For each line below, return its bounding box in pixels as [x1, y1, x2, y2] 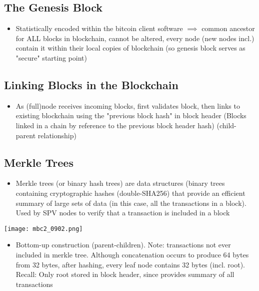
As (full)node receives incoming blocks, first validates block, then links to [15, 100, 240, 111]
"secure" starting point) [15, 52, 87, 63]
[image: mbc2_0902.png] [4, 225, 83, 232]
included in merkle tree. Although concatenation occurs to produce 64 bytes [15, 249, 249, 259]
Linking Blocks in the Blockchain [4, 77, 178, 92]
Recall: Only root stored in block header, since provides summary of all [15, 269, 234, 279]
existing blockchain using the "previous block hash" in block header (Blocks [15, 110, 246, 121]
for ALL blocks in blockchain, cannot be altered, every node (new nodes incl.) [15, 33, 254, 43]
